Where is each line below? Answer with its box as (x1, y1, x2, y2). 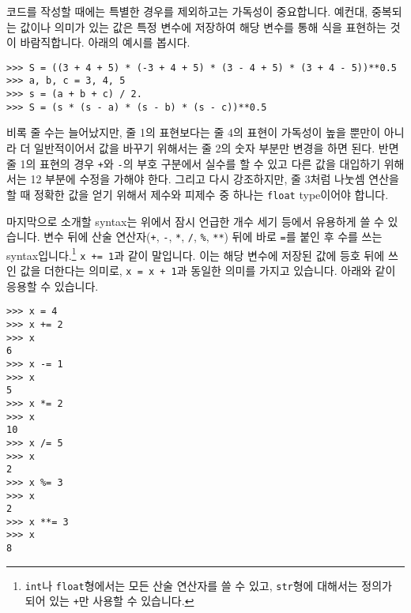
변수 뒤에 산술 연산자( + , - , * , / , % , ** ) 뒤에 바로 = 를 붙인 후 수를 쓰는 (43, 228, 383, 245)
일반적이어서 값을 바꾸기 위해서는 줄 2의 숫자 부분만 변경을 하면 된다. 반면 (34, 140, 399, 156)
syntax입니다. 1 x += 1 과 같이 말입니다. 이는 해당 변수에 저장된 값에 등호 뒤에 (6, 244, 385, 263)
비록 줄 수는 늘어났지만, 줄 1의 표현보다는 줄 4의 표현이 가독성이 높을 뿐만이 (6, 124, 381, 141)
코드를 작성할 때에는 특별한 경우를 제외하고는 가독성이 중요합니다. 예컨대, (6, 3, 368, 19)
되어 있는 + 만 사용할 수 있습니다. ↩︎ (25, 592, 194, 609)
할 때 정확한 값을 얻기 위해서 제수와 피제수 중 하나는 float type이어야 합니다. (6, 186, 389, 202)
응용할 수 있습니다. (6, 277, 99, 294)
